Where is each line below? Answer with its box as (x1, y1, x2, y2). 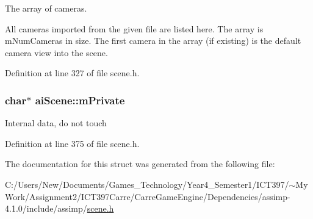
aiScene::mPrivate (35, 92, 125, 107)
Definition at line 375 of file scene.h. (5, 137, 140, 149)
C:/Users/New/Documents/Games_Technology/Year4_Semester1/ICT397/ (5, 178, 289, 190)
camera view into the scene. (5, 46, 108, 59)
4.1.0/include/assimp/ (5, 202, 87, 215)
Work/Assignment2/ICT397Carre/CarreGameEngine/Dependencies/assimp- (5, 190, 290, 203)
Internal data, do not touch (5, 117, 107, 129)
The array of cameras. (5, 2, 87, 14)
